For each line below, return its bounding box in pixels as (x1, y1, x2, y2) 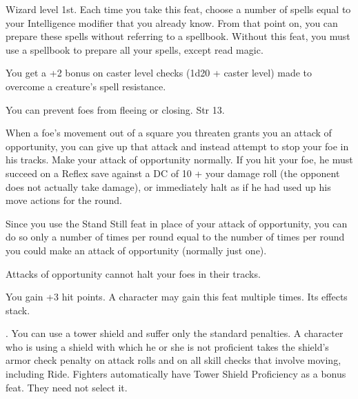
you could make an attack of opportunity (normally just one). (6, 243, 267, 257)
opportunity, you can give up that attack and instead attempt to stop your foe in (6, 139, 349, 153)
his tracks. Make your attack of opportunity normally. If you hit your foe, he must (6, 152, 353, 167)
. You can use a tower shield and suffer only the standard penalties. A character (6, 326, 344, 340)
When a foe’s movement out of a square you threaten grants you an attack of (6, 125, 332, 140)
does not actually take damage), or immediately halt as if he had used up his (6, 179, 331, 194)
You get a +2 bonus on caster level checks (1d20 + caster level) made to (6, 65, 312, 80)
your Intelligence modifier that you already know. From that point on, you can (6, 15, 338, 30)
